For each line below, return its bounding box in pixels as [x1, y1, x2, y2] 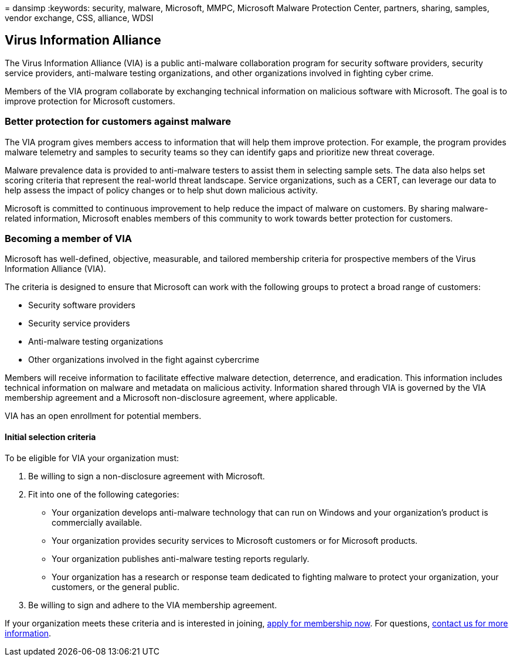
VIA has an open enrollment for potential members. [5, 411, 202, 421]
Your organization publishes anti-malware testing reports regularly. [52, 553, 310, 564]
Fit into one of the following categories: [28, 489, 179, 499]
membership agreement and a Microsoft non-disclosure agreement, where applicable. [5, 393, 338, 403]
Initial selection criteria [5, 431, 96, 442]
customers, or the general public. [52, 581, 179, 592]
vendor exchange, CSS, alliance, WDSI [5, 13, 154, 23]
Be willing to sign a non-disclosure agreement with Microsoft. [28, 471, 265, 481]
